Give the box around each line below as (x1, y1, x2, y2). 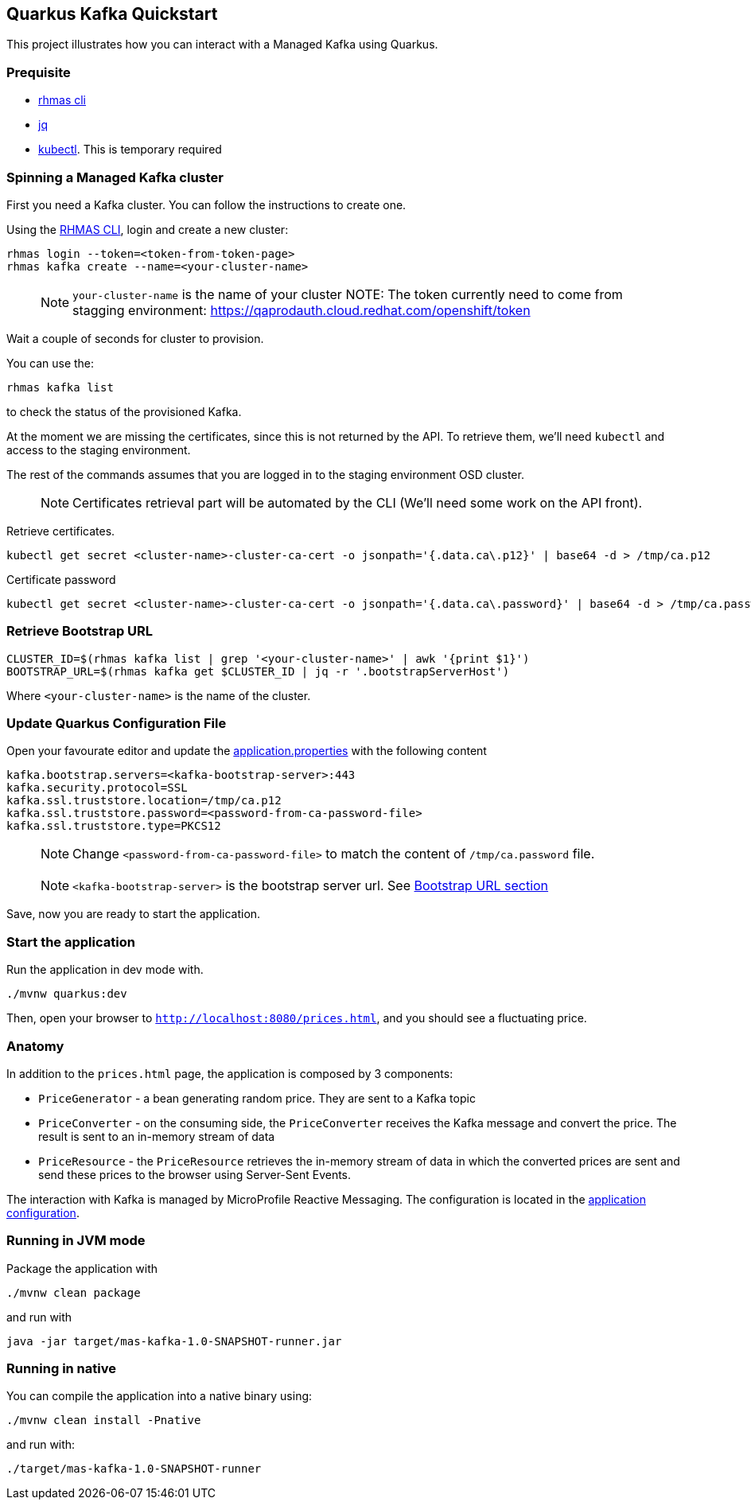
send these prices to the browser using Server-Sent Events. (38, 1167, 352, 1181)
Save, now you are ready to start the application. (6, 907, 261, 921)
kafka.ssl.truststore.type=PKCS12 (6, 819, 221, 833)
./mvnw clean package (6, 1286, 141, 1299)
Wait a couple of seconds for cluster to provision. (6, 331, 264, 345)
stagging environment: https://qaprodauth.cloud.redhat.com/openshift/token (72, 302, 531, 318)
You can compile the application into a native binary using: (6, 1389, 313, 1403)
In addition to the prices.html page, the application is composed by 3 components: (6, 1066, 453, 1080)
